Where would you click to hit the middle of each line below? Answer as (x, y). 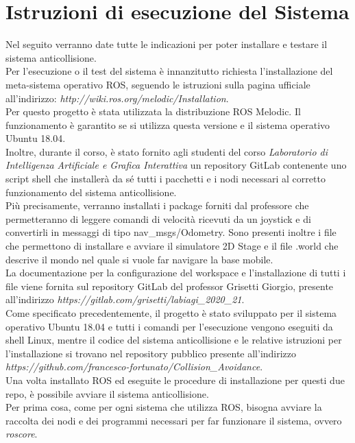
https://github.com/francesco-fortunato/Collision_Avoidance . (134, 367)
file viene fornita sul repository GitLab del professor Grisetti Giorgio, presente (170, 286)
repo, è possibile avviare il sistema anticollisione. (107, 393)
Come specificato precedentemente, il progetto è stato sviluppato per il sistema (171, 313)
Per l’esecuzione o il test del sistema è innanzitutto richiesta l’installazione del (169, 71)
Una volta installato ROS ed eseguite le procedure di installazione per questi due (175, 380)
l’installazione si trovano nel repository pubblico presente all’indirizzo (151, 353)
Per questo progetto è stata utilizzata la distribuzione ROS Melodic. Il (153, 111)
